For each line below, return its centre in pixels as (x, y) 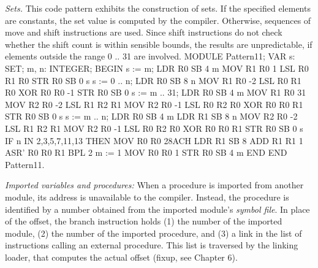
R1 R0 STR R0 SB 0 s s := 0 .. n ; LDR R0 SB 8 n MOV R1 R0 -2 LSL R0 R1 (153, 80)
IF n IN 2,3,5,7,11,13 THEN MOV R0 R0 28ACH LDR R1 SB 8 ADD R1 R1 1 (154, 140)
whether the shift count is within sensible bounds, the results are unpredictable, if (159, 44)
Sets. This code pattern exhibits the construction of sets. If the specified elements (158, 8)
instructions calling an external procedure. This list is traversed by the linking (152, 245)
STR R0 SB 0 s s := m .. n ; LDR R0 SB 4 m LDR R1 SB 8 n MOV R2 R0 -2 (151, 116)
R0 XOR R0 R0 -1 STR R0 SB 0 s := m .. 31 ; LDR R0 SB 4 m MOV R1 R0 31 (156, 92)
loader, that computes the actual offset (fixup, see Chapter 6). (121, 257)
